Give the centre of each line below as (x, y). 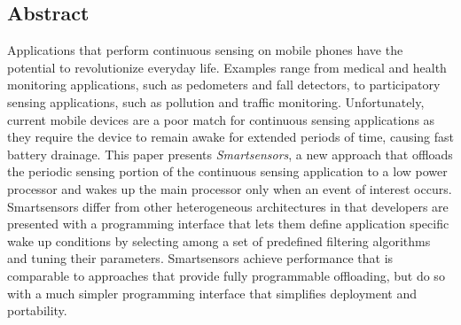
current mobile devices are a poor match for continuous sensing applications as (221, 119)
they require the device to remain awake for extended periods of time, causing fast (231, 137)
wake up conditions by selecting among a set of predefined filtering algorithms (219, 240)
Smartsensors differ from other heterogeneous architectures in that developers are (228, 206)
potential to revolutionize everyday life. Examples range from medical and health (227, 67)
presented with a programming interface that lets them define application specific (228, 224)
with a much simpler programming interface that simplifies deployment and (212, 293)
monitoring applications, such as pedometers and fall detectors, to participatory (224, 85)
